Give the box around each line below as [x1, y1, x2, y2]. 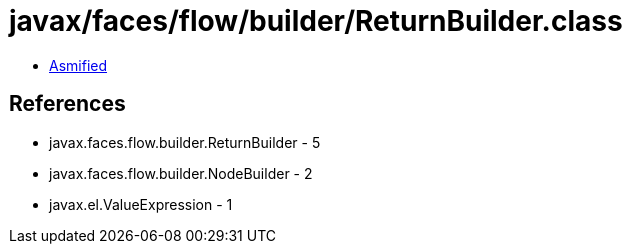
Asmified [49, 56, 108, 74]
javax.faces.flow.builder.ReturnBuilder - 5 [49, 133, 321, 151]
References [9, 91, 126, 117]
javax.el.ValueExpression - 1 [49, 195, 233, 213]
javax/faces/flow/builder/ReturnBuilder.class [9, 4, 623, 38]
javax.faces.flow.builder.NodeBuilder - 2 [49, 164, 313, 182]
